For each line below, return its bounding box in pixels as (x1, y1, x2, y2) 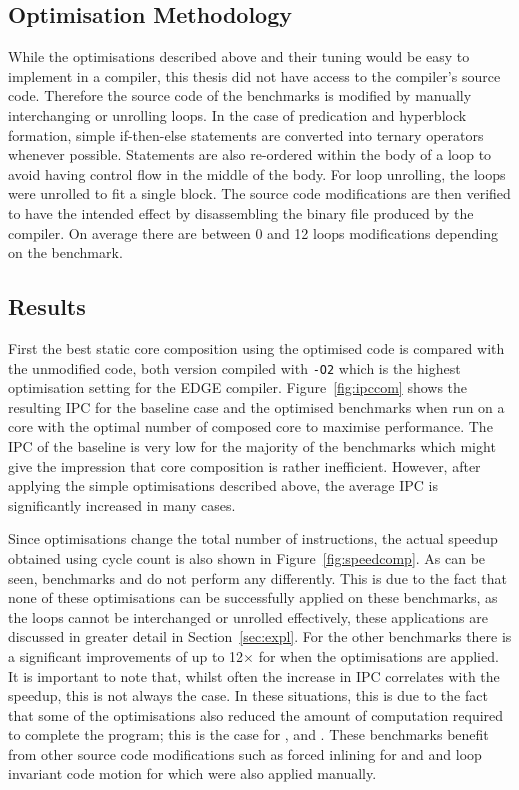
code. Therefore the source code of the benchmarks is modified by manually (8, 85, 472, 106)
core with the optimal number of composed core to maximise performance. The (8, 416, 493, 437)
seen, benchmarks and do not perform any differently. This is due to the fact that (8, 567, 508, 588)
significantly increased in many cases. (8, 494, 236, 515)
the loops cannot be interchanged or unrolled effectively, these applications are (8, 606, 488, 627)
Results (8, 291, 86, 322)
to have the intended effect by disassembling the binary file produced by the (8, 202, 474, 223)
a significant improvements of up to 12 (8, 645, 244, 666)
